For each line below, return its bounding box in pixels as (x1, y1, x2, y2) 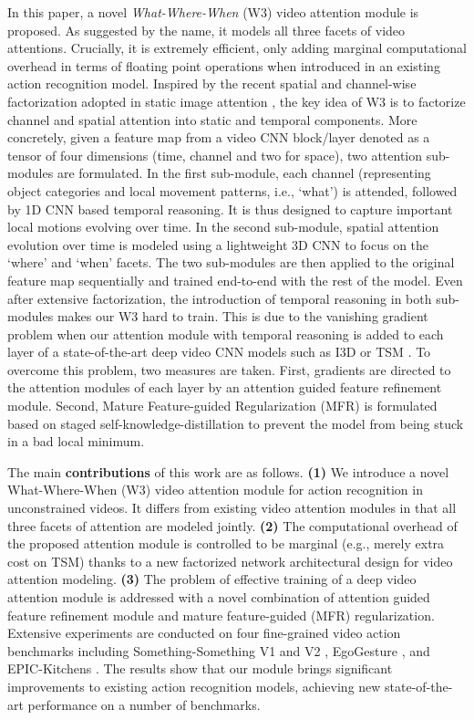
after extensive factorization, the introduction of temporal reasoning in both (7, 288, 432, 308)
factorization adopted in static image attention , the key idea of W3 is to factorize (7, 91, 466, 110)
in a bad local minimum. (7, 432, 145, 451)
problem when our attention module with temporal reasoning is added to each (7, 324, 444, 343)
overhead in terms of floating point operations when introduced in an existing (7, 56, 440, 75)
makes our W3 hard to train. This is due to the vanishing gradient (57, 307, 428, 326)
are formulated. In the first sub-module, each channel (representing (57, 163, 431, 183)
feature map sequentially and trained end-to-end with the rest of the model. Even (7, 270, 463, 289)
